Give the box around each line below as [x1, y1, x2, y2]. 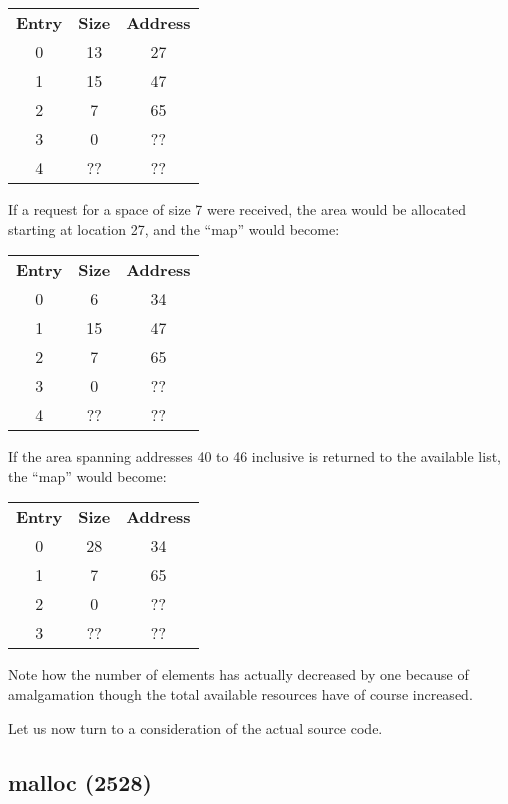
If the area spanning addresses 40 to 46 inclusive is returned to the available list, [8, 446, 502, 467]
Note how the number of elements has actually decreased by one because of [8, 664, 469, 685]
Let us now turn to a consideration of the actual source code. [8, 717, 383, 738]
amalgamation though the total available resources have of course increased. [8, 683, 473, 704]
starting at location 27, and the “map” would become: [8, 218, 340, 239]
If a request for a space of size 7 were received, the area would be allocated [8, 199, 467, 219]
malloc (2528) [8, 766, 152, 797]
